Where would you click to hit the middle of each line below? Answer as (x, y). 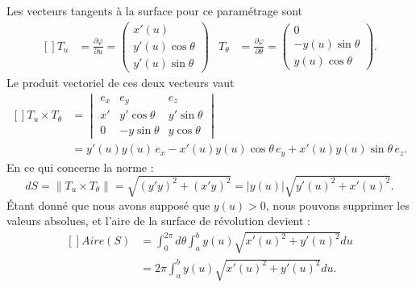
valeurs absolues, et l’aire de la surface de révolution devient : (158, 221)
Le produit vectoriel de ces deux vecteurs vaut (121, 82)
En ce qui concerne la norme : (80, 167)
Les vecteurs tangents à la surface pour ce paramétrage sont (155, 10)
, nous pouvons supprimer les (337, 205)
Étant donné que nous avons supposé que (108, 205)
